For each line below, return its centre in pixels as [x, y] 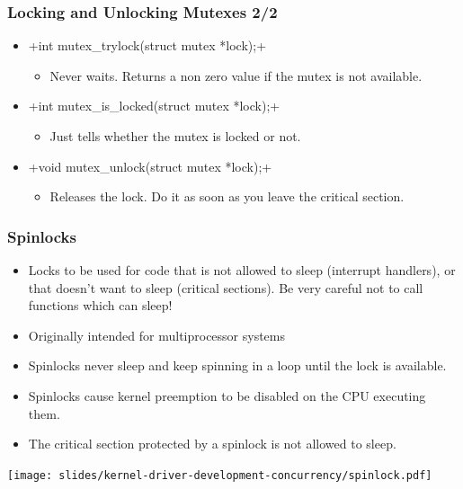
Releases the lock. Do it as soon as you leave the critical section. [227, 196]
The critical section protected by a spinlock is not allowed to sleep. [212, 444]
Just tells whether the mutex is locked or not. [175, 136]
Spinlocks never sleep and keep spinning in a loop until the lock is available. [237, 365]
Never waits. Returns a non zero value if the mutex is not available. [236, 75]
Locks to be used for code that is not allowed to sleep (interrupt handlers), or [242, 270]
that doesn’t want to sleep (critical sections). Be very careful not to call [226, 287]
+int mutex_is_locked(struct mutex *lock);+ [154, 106]
